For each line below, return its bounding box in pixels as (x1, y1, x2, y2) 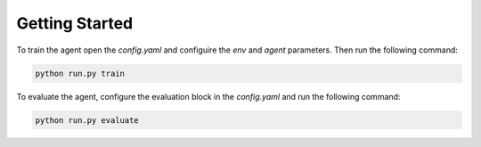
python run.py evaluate (35, 115, 140, 125)
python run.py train (35, 68, 125, 78)
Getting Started (16, 13, 134, 33)
